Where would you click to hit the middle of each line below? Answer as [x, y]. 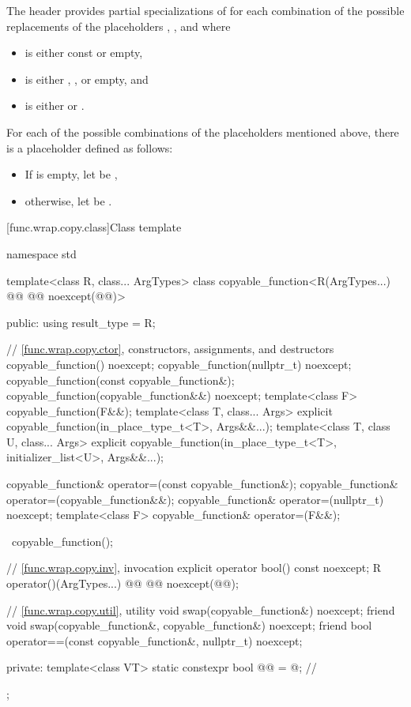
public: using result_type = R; [81, 322]
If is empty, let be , [71, 174]
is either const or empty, [84, 53]
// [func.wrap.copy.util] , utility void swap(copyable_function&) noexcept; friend [201, 609]
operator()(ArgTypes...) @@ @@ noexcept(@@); [123, 583]
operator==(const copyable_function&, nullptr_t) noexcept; [155, 640]
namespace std [41, 253]
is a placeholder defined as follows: [90, 147]
